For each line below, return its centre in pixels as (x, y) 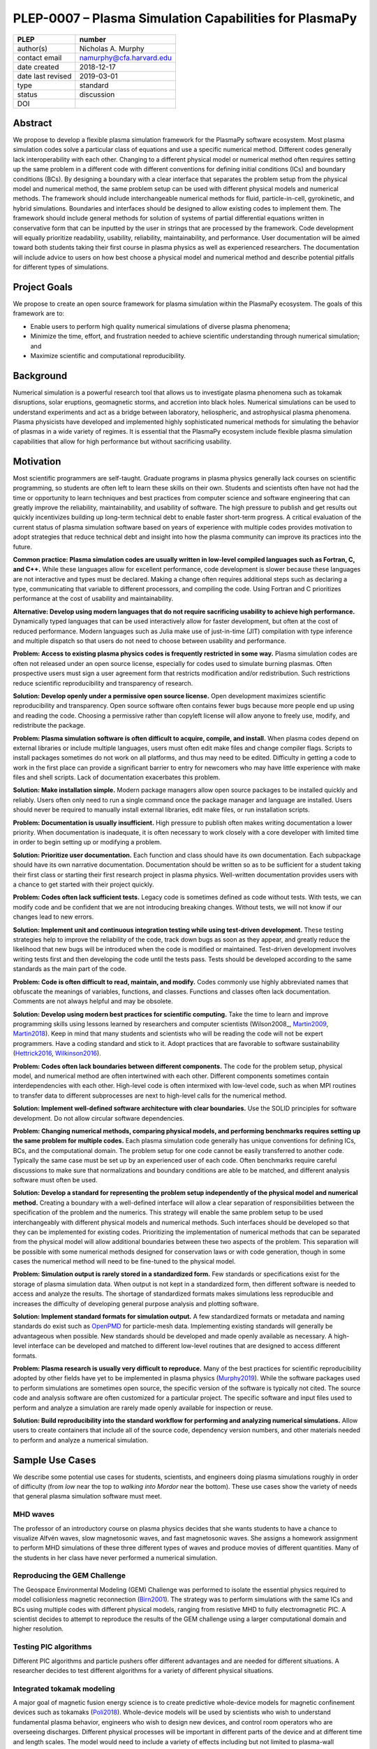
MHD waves (34, 1515)
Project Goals (43, 287)
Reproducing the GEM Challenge (69, 1575)
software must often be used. (55, 1180)
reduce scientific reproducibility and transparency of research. (103, 683)
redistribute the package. (49, 725)
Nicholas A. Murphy (112, 48)
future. (23, 546)
